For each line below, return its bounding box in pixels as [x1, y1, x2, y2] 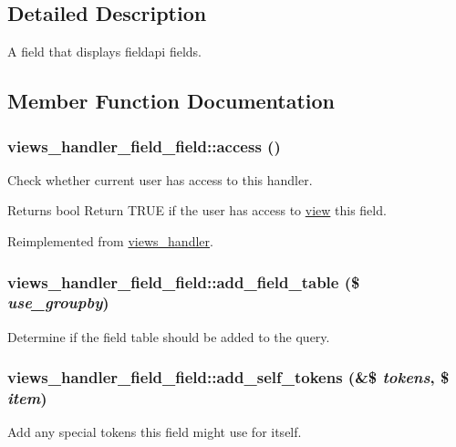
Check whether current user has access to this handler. [7, 170, 313, 189]
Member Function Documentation [7, 87, 336, 115]
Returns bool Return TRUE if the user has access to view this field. [7, 201, 387, 220]
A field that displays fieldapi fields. [7, 42, 202, 61]
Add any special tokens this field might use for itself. [7, 422, 302, 442]
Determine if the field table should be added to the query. [7, 327, 330, 346]
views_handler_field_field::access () [7, 134, 281, 157]
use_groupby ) [7, 291, 109, 314]
